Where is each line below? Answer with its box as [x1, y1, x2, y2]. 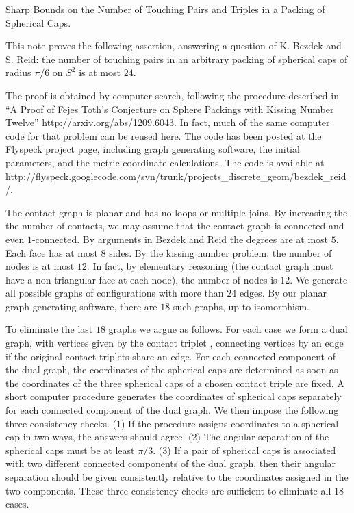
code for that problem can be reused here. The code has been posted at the [5, 128, 322, 142]
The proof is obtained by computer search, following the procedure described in [5, 88, 339, 102]
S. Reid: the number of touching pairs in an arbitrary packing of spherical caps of [5, 51, 348, 66]
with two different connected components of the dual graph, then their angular [5, 456, 336, 471]
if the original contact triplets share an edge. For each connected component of [5, 349, 336, 363]
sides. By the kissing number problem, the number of [109, 245, 332, 260]
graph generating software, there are [5, 299, 157, 313]
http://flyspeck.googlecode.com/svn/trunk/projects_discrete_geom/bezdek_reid [5, 168, 346, 183]
